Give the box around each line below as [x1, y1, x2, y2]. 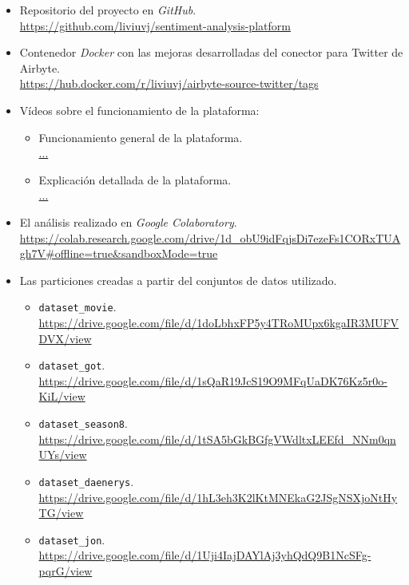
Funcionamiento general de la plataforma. [38, 128, 243, 145]
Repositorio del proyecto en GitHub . [19, 2, 197, 18]
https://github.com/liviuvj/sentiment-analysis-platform [19, 17, 291, 34]
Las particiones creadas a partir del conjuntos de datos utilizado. [19, 271, 337, 288]
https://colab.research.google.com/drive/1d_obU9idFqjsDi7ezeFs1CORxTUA [19, 229, 401, 246]
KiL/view [38, 388, 85, 405]
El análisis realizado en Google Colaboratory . [19, 213, 237, 230]
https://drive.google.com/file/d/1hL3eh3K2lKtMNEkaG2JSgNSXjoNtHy [38, 488, 398, 505]
